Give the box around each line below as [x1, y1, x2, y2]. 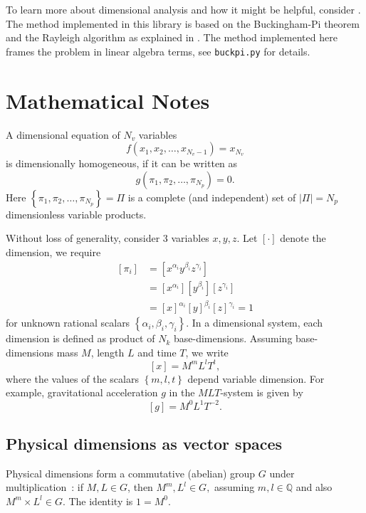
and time [137, 344, 177, 359]
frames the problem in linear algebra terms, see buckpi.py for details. [6, 43, 310, 58]
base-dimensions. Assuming [173, 331, 293, 346]
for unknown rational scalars [6, 315, 130, 330]
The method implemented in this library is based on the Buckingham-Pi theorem [6, 16, 360, 31]
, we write [185, 344, 229, 359]
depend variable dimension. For [187, 371, 325, 386]
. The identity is [62, 493, 133, 508]
